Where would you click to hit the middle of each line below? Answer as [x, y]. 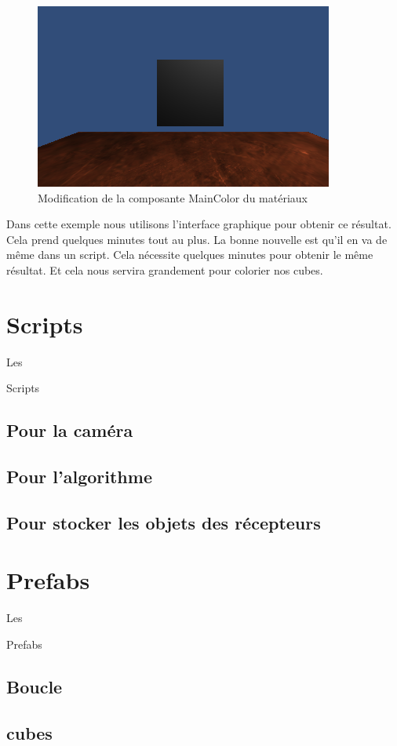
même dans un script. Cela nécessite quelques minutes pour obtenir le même [190, 255]
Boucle [35, 686]
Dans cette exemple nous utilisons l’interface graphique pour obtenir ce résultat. [199, 224]
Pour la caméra [70, 430]
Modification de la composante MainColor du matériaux [173, 197]
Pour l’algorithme [79, 477]
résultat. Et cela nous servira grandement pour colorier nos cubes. [165, 269]
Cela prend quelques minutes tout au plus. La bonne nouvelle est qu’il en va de [197, 239]
